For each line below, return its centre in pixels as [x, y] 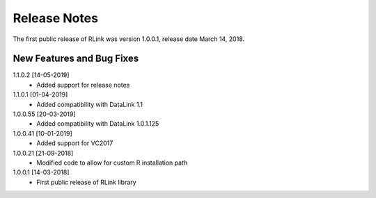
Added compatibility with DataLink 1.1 [89, 104]
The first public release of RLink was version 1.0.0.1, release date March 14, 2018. [129, 39]
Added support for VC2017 [75, 143]
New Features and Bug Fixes [76, 59]
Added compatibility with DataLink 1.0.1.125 [98, 124]
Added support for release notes [83, 85]
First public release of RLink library [86, 182]
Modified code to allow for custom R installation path [112, 163]
